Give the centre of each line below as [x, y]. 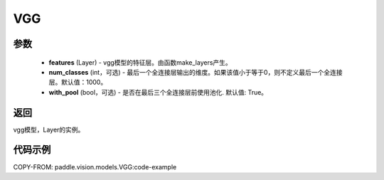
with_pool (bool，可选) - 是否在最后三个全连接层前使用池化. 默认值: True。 [158, 92]
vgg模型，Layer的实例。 [49, 129]
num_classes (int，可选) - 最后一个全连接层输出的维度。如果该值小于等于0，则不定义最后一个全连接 [196, 72]
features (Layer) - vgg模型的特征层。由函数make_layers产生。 [140, 62]
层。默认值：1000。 [78, 83]
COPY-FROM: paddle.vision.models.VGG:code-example [95, 166]
